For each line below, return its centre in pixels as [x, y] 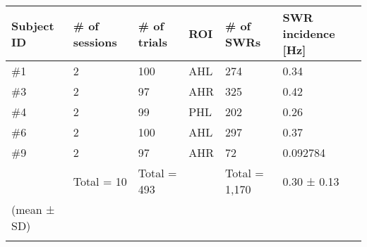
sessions [95, 42]
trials [152, 42]
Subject [33, 25]
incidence [309, 33]
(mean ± [33, 209]
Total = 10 [100, 181]
